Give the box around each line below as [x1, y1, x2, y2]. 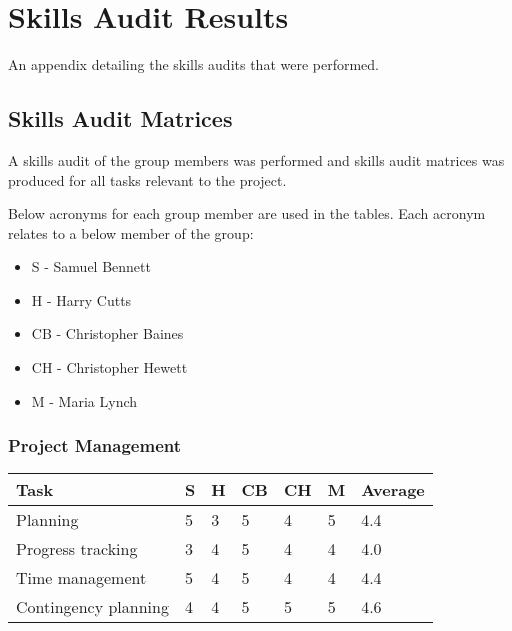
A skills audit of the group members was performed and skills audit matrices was [8, 149, 505, 170]
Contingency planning [16, 595, 169, 619]
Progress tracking [16, 537, 138, 561]
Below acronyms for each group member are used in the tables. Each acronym [8, 203, 486, 224]
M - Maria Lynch [31, 390, 138, 411]
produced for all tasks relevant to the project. [8, 169, 287, 190]
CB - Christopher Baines [31, 323, 184, 344]
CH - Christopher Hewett [31, 357, 188, 378]
